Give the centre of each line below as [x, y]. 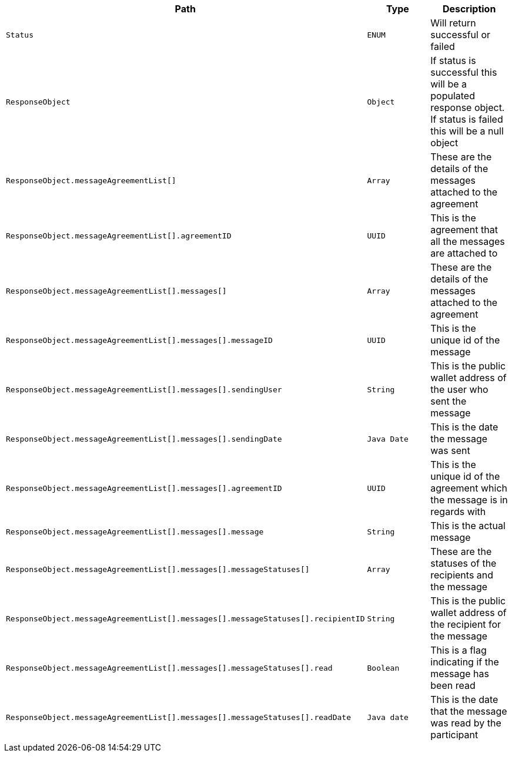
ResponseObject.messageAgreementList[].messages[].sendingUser [144, 389]
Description [469, 9]
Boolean [383, 668]
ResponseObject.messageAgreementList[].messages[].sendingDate [144, 439]
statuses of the [464, 563]
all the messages [468, 241]
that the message [469, 711]
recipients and [462, 575]
